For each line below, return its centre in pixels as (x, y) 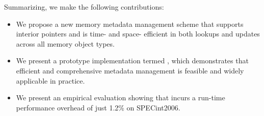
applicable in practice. (50, 80)
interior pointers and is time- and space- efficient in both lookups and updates (138, 34)
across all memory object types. (65, 43)
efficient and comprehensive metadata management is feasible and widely (130, 70)
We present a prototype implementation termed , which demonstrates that (132, 61)
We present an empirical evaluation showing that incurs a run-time (121, 98)
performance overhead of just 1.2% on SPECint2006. (98, 107)
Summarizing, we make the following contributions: (84, 7)
